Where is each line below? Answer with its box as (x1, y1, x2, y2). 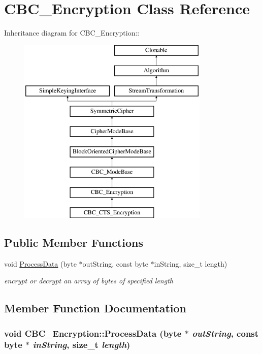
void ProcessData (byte (4, 258, 77, 269)
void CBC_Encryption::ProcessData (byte (4, 327, 182, 339)
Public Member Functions (4, 234, 143, 250)
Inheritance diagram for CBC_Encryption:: (4, 27, 140, 38)
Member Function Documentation (4, 300, 187, 316)
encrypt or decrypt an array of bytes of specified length (4, 275, 173, 286)
